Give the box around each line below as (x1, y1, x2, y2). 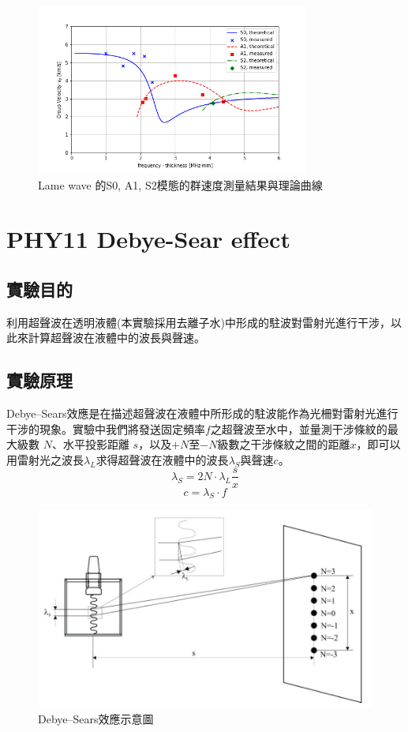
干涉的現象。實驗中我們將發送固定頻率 (6, 420, 205, 437)
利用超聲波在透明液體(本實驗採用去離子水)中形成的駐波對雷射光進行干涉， (6, 313, 391, 330)
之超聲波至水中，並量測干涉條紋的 (210, 420, 387, 437)
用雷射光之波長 (6, 451, 84, 467)
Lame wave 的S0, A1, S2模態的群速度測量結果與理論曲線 (38, 176, 323, 193)
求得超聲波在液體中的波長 (95, 451, 229, 467)
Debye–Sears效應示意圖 (38, 710, 154, 726)
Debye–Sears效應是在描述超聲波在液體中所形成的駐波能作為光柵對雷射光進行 (6, 405, 399, 422)
